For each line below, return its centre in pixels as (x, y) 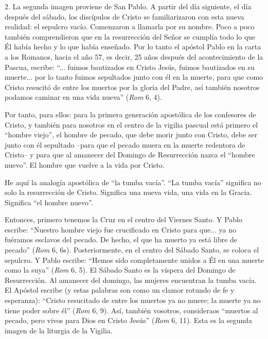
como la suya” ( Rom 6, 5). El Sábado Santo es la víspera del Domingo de (120, 270)
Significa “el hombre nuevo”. (49, 202)
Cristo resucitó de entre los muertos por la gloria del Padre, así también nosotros (132, 87)
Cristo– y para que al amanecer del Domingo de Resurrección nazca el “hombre (130, 155)
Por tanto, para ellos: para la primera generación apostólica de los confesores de (130, 114)
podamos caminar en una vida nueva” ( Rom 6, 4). (83, 97)
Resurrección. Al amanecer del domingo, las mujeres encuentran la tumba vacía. (131, 280)
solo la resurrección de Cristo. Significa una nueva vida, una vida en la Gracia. (128, 192)
